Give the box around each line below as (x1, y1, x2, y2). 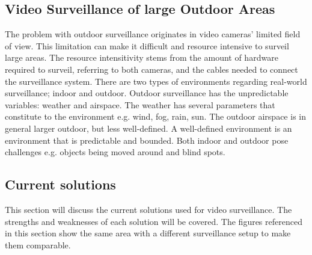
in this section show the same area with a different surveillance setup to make (5, 227, 291, 239)
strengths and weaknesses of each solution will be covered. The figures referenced (5, 215, 302, 227)
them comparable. (5, 238, 71, 251)
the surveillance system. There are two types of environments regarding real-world (5, 75, 307, 87)
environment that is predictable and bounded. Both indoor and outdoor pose (5, 134, 289, 146)
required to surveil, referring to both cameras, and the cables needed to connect (5, 63, 298, 75)
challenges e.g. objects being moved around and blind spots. (5, 146, 225, 158)
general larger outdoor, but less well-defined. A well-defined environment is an (5, 121, 292, 134)
